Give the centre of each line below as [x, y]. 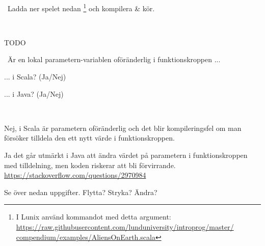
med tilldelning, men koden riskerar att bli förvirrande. [90, 165]
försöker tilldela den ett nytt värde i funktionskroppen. [89, 138]
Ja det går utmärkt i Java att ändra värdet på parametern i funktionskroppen [126, 155]
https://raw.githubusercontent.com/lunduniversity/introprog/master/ [125, 226]
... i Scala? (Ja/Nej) [35, 77]
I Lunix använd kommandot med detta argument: [94, 217]
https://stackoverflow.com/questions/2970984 [75, 175]
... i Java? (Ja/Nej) [34, 93]
